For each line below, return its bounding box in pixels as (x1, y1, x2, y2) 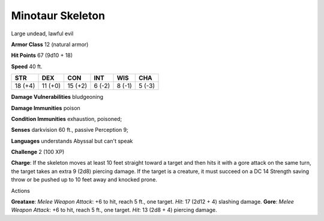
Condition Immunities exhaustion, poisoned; (11, 115, 122, 122)
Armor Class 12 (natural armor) (11, 41, 89, 48)
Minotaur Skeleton (11, 9, 105, 22)
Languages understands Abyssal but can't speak (11, 137, 133, 144)
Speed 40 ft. (11, 63, 43, 70)
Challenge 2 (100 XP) (11, 149, 65, 156)
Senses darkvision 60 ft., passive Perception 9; (11, 126, 128, 134)
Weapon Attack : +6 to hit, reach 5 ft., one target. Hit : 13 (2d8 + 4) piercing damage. (11, 207, 217, 214)
